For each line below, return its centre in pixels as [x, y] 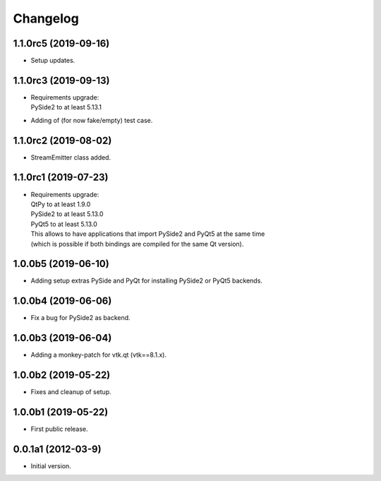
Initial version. [51, 465]
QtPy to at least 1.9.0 [61, 204]
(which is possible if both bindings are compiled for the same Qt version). [137, 244]
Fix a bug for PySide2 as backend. [80, 318]
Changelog [46, 18]
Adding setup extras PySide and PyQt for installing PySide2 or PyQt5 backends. [146, 281]
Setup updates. [53, 61]
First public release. [59, 429]
